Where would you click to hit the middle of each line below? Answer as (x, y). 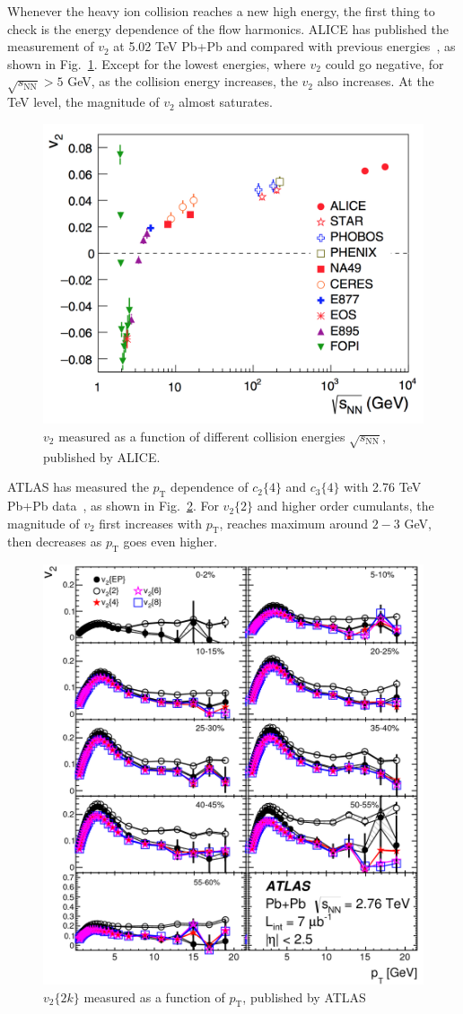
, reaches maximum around (293, 523)
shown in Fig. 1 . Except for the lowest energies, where (157, 63)
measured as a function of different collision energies (202, 436)
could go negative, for (384, 63)
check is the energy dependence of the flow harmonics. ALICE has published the (228, 28)
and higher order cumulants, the (345, 506)
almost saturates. (226, 102)
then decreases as (55, 542)
